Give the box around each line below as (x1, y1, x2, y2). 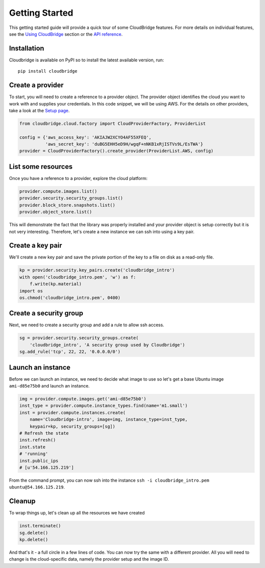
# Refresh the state (19, 431, 69, 436)
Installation (9, 44, 44, 52)
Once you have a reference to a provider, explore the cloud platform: (9, 175, 148, 181)
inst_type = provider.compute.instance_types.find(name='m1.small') (19, 403, 188, 409)
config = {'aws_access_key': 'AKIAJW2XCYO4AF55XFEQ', (19, 134, 152, 140)
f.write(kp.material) (29, 281, 82, 287)
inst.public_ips (19, 458, 59, 464)
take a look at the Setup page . (9, 107, 70, 113)
